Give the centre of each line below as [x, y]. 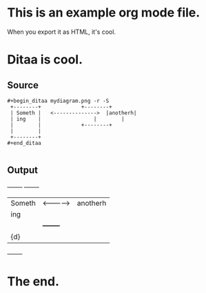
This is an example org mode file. [104, 13]
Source [23, 85]
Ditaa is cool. [45, 60]
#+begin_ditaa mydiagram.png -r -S [58, 101]
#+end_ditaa [24, 143]
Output [22, 170]
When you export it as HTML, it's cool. [61, 32]
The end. [33, 281]
